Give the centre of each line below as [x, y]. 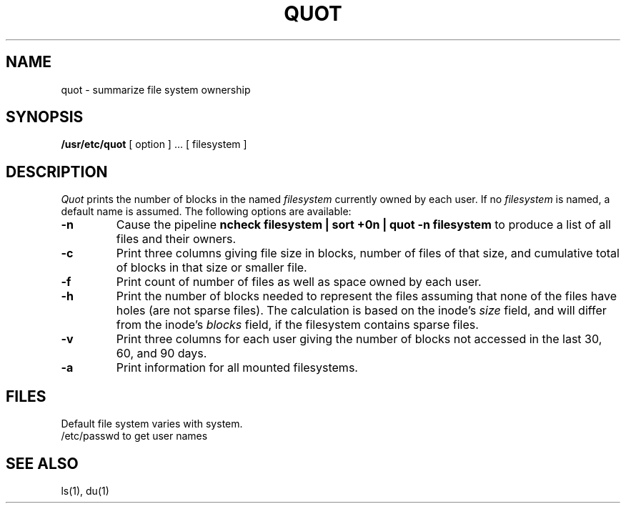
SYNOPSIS [45, 117]
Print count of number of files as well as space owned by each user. [299, 282]
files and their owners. [176, 239]
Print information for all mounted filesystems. [237, 368]
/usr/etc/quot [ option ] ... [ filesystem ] [154, 144]
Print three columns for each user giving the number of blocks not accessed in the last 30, [359, 339]
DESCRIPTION [57, 172]
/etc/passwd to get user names [134, 436]
